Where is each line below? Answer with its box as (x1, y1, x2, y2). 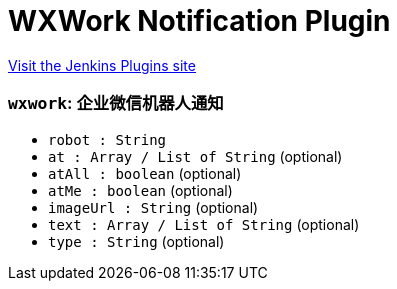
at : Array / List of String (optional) (48, 147, 343, 165)
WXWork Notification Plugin (8, 4, 391, 38)
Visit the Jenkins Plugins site (8, 56, 196, 74)
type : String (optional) (48, 232, 225, 250)
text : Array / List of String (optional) (48, 215, 360, 233)
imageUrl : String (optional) (48, 198, 259, 216)
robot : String (48, 131, 167, 148)
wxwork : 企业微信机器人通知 (8, 93, 224, 114)
